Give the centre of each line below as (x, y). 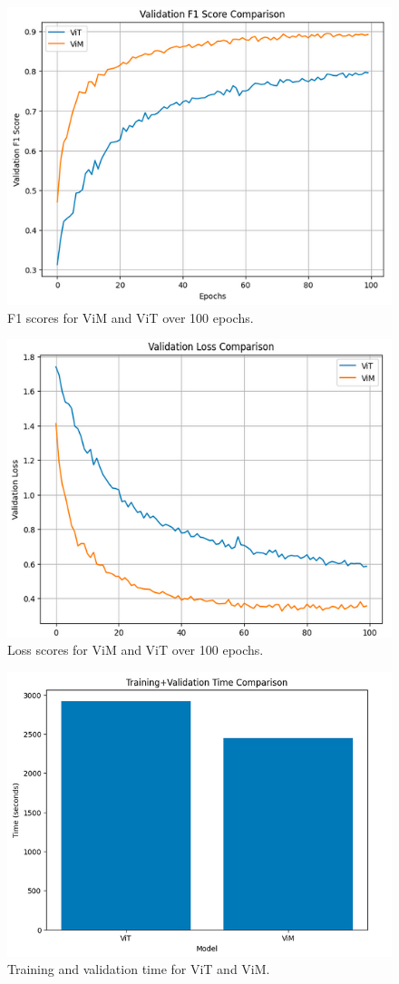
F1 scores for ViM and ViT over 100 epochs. (131, 317)
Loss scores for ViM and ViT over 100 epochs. (136, 650)
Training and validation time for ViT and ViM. (139, 969)
